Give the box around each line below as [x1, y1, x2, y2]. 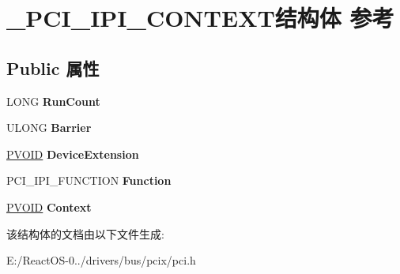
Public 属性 [6, 55, 100, 80]
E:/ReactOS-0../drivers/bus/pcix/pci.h [6, 252, 196, 268]
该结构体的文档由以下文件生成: [6, 225, 164, 242]
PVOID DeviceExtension [6, 145, 139, 162]
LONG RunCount [6, 92, 100, 109]
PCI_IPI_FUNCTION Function [6, 172, 172, 189]
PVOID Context [6, 198, 92, 215]
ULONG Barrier [6, 119, 92, 136]
